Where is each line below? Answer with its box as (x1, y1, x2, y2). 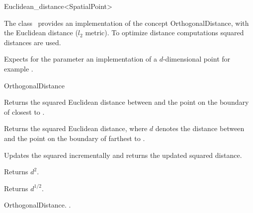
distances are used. (4, 37, 61, 47)
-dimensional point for (163, 54, 231, 64)
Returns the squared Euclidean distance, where (4, 123, 148, 134)
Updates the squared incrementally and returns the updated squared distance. (4, 149, 242, 160)
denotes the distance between (155, 123, 245, 134)
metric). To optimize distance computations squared (85, 27, 244, 38)
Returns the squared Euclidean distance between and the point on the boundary (4, 97, 249, 107)
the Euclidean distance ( (4, 27, 78, 38)
